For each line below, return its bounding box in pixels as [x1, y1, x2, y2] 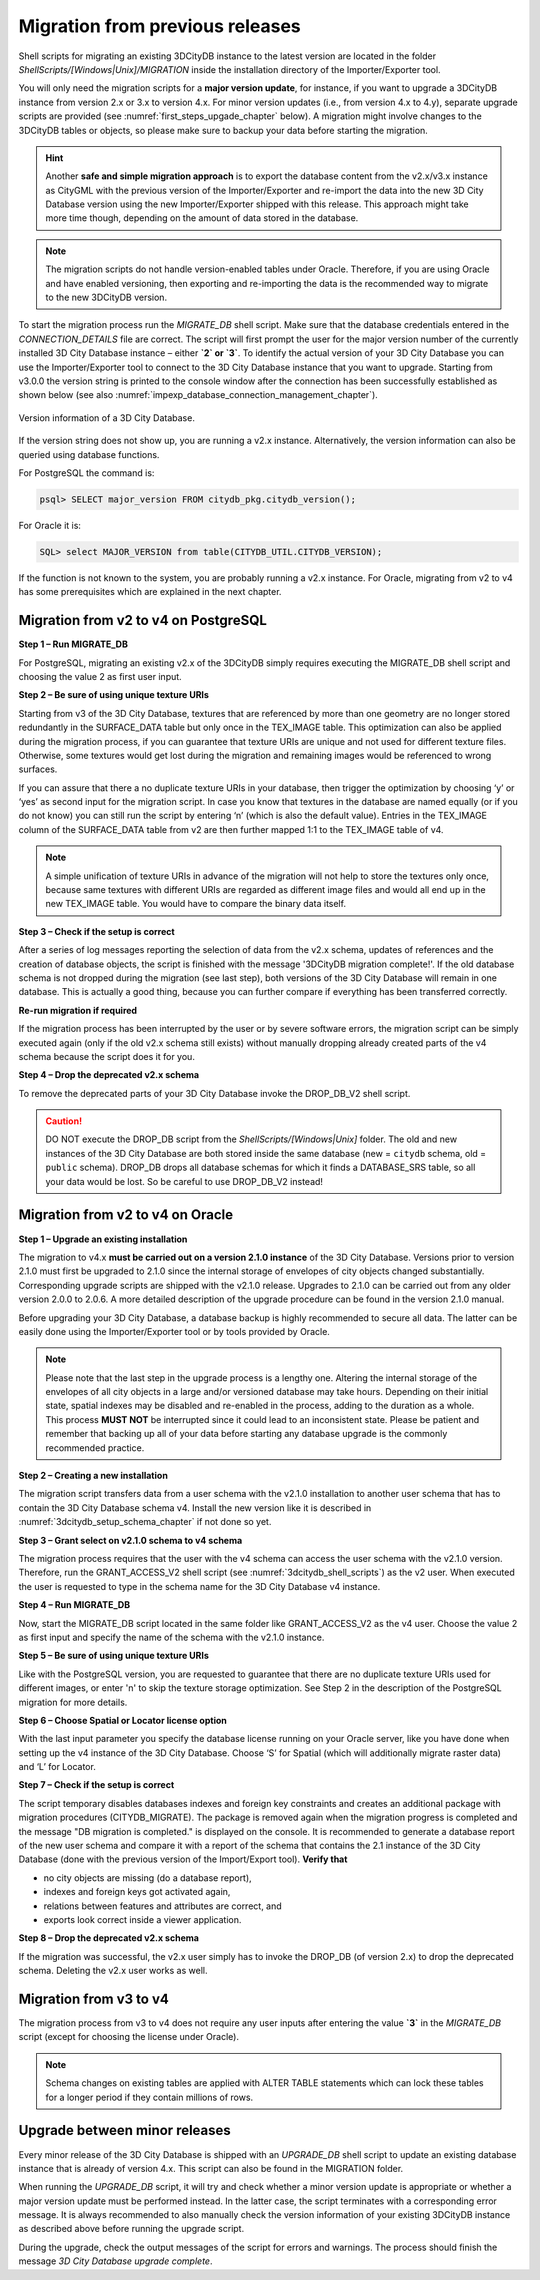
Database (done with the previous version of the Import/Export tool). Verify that [18, 1853, 348, 1865]
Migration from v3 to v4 [18, 1990, 169, 2007]
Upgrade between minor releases [18, 2122, 232, 2139]
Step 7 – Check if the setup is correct [18, 1779, 175, 1791]
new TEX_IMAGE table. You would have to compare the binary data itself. [45, 898, 347, 910]
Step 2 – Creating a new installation [18, 1470, 169, 1482]
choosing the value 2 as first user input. [18, 670, 182, 682]
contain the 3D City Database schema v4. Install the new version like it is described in [18, 1501, 372, 1514]
